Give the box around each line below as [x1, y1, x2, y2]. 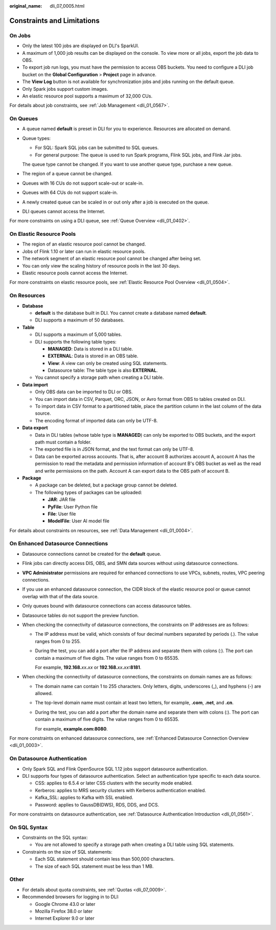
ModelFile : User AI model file [48, 518, 110, 524]
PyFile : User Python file [48, 503, 98, 510]
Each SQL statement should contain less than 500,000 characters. [35, 856, 175, 862]
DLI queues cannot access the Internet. [22, 208, 105, 214]
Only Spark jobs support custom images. [22, 86, 108, 92]
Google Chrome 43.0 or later [35, 901, 96, 907]
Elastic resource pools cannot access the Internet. [22, 270, 128, 276]
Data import [22, 381, 48, 388]
